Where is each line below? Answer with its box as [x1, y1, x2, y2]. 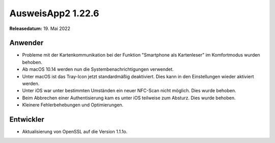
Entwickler [9, 115, 44, 124]
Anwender [9, 39, 44, 47]
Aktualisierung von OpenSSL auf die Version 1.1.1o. [22, 129, 128, 135]
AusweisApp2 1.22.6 [9, 8, 99, 19]
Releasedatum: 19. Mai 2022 [9, 25, 71, 32]
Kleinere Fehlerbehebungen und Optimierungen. [22, 102, 124, 108]
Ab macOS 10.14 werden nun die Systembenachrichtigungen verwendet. [22, 66, 174, 72]
